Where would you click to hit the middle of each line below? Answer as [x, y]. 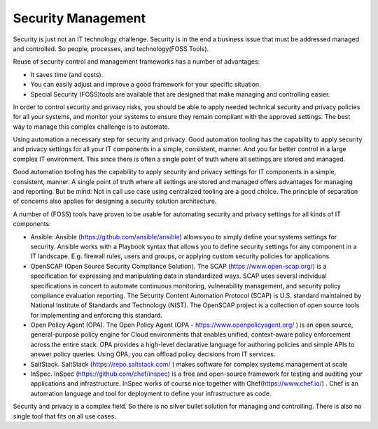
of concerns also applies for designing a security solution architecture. [115, 201]
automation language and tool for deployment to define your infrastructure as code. [151, 393]
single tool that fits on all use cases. [65, 416]
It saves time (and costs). [67, 74]
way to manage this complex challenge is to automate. [91, 127]
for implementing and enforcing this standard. [96, 315]
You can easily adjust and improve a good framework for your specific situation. [146, 85]
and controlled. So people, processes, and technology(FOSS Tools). [111, 48]
